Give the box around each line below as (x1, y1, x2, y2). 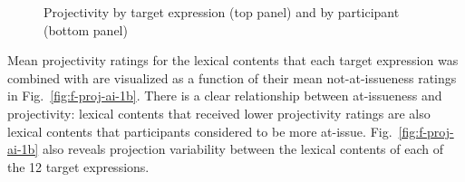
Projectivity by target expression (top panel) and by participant (44, 3, 400, 21)
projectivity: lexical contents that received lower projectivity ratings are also (7, 103, 431, 122)
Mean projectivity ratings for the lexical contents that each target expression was (7, 51, 459, 70)
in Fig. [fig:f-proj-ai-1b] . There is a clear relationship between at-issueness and (7, 86, 442, 105)
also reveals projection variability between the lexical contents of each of (42, 139, 443, 158)
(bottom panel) (44, 20, 128, 39)
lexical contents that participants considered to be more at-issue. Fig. (7, 121, 392, 140)
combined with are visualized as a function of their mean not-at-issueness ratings (7, 68, 457, 87)
